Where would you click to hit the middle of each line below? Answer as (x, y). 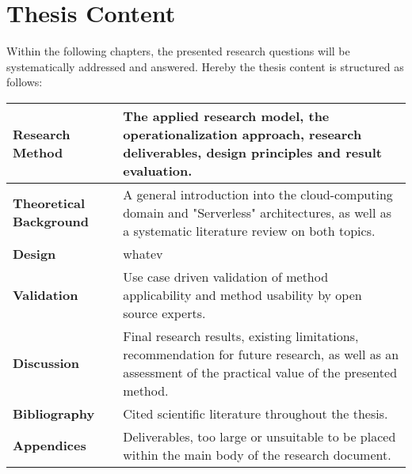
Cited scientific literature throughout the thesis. (256, 413)
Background (51, 222)
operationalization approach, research (242, 134)
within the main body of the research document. (257, 454)
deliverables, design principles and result (252, 152)
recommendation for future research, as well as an (261, 354)
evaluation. (158, 170)
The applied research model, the (226, 116)
